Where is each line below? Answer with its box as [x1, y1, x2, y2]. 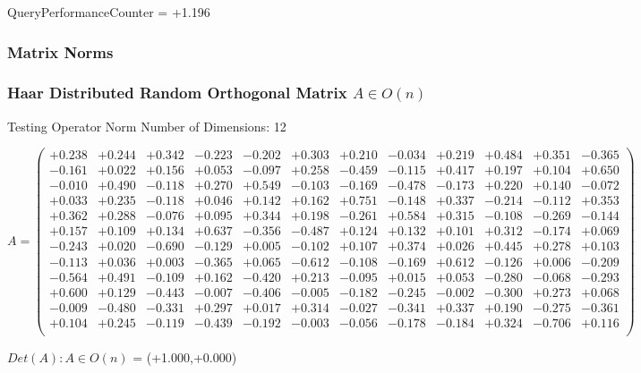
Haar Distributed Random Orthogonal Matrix [7, 81, 347, 104]
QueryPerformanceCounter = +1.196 [7, 3, 210, 21]
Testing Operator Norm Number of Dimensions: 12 [7, 116, 286, 135]
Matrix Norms [7, 40, 114, 63]
